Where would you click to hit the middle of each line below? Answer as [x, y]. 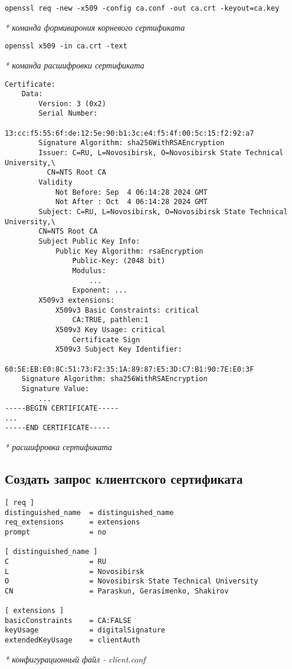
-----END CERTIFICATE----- [58, 428]
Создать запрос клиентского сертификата [124, 479]
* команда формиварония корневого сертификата [95, 27]
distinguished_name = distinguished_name [89, 512]
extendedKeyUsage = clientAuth [73, 640]
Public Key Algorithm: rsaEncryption [129, 251]
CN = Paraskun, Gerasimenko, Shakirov [117, 591]
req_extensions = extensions [73, 522]
